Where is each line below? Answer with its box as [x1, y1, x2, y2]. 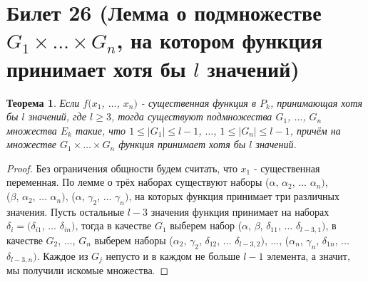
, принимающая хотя [270, 95, 363, 110]
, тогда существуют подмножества [111, 109, 272, 124]
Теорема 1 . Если [6, 95, 80, 110]
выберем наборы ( [94, 232, 173, 247]
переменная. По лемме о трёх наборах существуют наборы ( [6, 174, 270, 189]
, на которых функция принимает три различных [128, 189, 339, 204]
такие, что [75, 122, 126, 137]
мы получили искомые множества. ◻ [6, 263, 169, 278]
